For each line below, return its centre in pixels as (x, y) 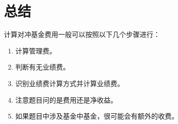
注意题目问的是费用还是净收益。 (66, 99)
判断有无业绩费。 (42, 67)
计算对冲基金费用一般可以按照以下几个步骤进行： (82, 34)
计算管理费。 (36, 50)
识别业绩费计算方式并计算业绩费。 (70, 83)
